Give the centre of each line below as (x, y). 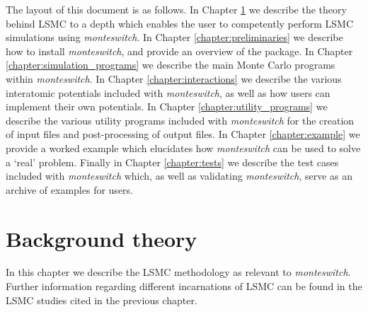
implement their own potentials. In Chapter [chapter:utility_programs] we (167, 106)
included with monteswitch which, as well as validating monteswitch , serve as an (179, 176)
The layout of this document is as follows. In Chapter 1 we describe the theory (176, 9)
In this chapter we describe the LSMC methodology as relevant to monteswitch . (178, 272)
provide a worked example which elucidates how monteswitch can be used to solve (183, 148)
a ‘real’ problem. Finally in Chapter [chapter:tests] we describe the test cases (172, 162)
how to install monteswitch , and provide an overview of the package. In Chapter (179, 51)
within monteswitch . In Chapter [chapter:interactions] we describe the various (174, 78)
